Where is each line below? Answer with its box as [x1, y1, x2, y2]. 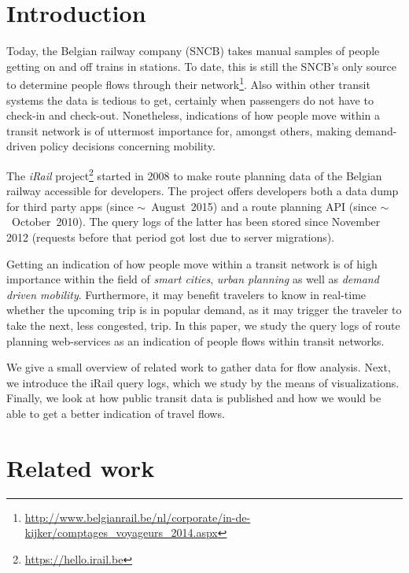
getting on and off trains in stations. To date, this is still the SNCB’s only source [6, 57, 396, 74]
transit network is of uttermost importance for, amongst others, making [6, 122, 352, 139]
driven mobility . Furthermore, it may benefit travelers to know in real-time [6, 286, 367, 302]
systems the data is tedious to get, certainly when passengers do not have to [6, 91, 374, 108]
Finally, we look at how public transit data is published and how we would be [6, 390, 381, 406]
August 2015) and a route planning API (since [151, 198, 377, 214]
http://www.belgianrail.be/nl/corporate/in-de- [24, 508, 251, 525]
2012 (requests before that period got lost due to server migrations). [6, 228, 335, 245]
